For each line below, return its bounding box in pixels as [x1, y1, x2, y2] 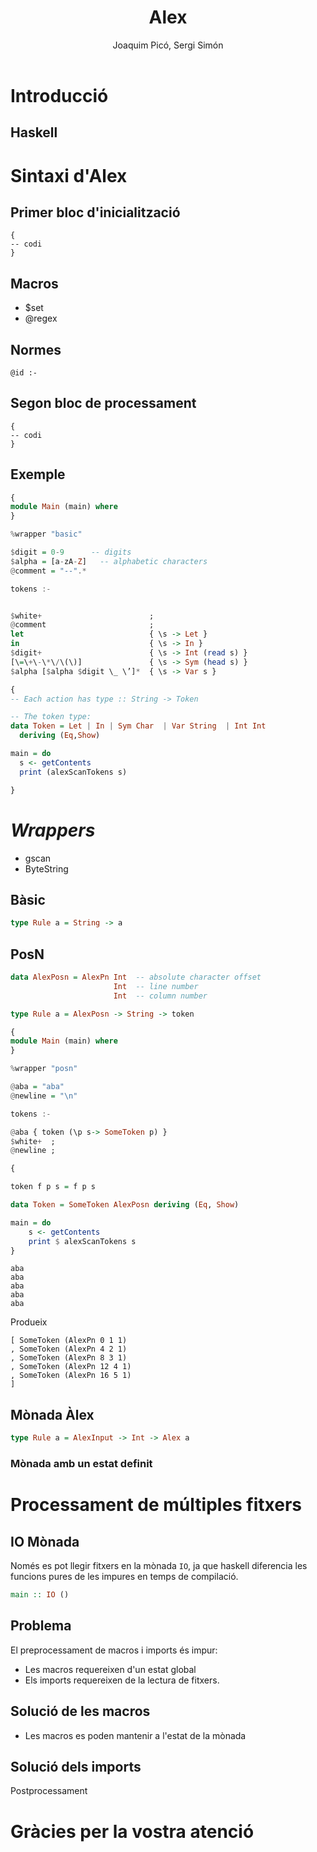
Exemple [10, 466, 66, 483]
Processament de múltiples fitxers [10, 1494, 303, 1516]
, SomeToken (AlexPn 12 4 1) [10, 1362, 132, 1372]
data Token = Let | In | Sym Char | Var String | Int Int [10, 721, 267, 731]
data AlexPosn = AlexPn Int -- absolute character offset [10, 972, 262, 983]
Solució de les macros [10, 1703, 151, 1720]
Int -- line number [113, 981, 199, 991]
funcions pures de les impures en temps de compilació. [10, 1571, 239, 1582]
